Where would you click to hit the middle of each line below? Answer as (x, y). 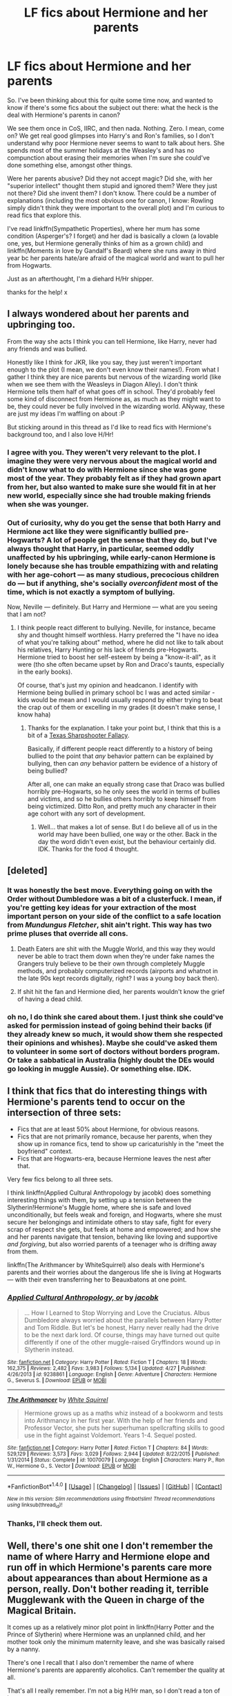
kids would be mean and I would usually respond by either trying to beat (120, 699)
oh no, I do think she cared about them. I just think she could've (115, 1017)
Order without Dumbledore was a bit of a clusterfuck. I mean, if (115, 899)
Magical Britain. (42, 1611)
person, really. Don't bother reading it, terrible (108, 1589)
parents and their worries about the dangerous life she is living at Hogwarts (114, 1272)
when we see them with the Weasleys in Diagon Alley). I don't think (103, 384)
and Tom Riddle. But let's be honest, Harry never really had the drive (122, 1327)
